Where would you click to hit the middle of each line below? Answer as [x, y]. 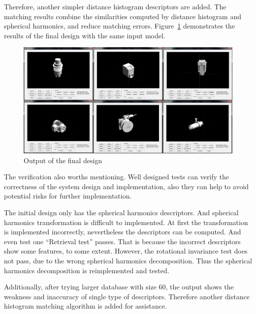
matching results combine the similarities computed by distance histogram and [123, 16]
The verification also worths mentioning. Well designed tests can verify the [117, 177]
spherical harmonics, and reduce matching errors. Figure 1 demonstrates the [120, 26]
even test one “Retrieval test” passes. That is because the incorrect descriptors [122, 241]
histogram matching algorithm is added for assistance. [86, 306]
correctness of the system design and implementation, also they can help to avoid [127, 186]
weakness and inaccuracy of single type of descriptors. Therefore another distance [127, 296]
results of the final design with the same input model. [85, 35]
